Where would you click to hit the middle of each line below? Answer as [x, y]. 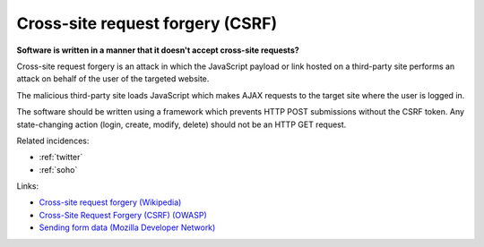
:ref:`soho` [58, 169]
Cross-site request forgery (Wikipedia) [110, 202]
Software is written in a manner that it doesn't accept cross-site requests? [158, 50]
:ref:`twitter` [61, 158]
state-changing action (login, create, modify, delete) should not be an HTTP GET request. [181, 124]
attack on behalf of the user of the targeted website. [113, 79]
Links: [28, 186]
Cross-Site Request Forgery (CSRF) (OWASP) [123, 215]
